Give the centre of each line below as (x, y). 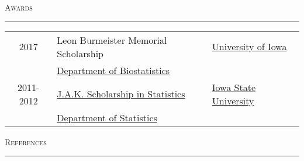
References (26, 141)
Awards (19, 7)
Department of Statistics (107, 117)
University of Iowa (249, 47)
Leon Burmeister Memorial (112, 40)
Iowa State (234, 87)
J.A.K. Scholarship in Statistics (121, 94)
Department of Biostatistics (113, 70)
